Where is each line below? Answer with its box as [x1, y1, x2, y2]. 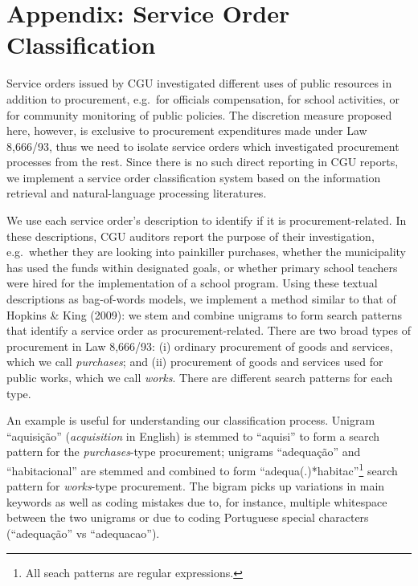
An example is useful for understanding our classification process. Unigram [6, 412, 375, 429]
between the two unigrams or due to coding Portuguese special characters [6, 509, 369, 526]
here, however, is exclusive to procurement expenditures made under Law [6, 122, 367, 139]
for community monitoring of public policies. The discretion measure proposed [6, 106, 392, 123]
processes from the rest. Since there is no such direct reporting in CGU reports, [6, 153, 399, 170]
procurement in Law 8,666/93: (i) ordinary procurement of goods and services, [6, 337, 393, 354]
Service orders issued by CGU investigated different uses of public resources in [6, 75, 392, 92]
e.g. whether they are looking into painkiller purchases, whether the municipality [6, 243, 406, 260]
